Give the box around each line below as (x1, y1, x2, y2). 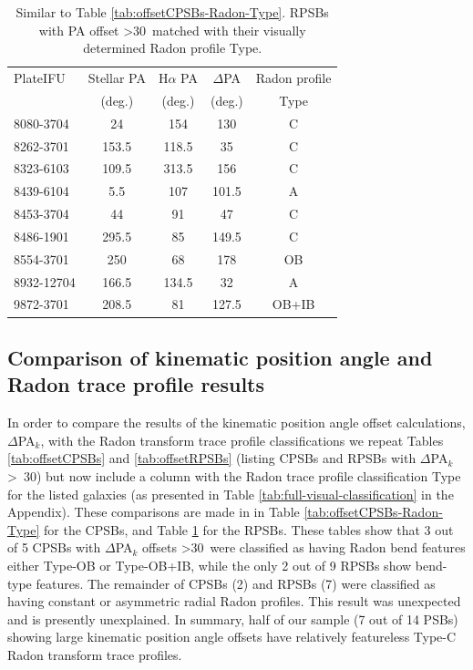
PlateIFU (14, 68, 66, 88)
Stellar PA (87, 68, 146, 88)
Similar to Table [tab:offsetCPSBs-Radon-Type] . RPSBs (15, 3, 329, 21)
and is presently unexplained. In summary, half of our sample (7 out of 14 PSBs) (7, 609, 458, 628)
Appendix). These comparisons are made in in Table (7, 502, 300, 521)
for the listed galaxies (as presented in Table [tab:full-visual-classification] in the (7, 484, 454, 503)
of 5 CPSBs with (7, 538, 101, 557)
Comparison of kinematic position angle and (7, 343, 433, 371)
